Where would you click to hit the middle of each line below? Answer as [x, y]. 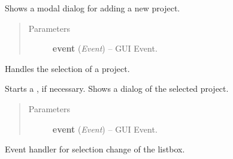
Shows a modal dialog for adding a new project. [93, 8]
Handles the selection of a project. [67, 68]
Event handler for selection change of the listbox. [95, 149]
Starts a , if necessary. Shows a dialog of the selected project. [117, 88]
